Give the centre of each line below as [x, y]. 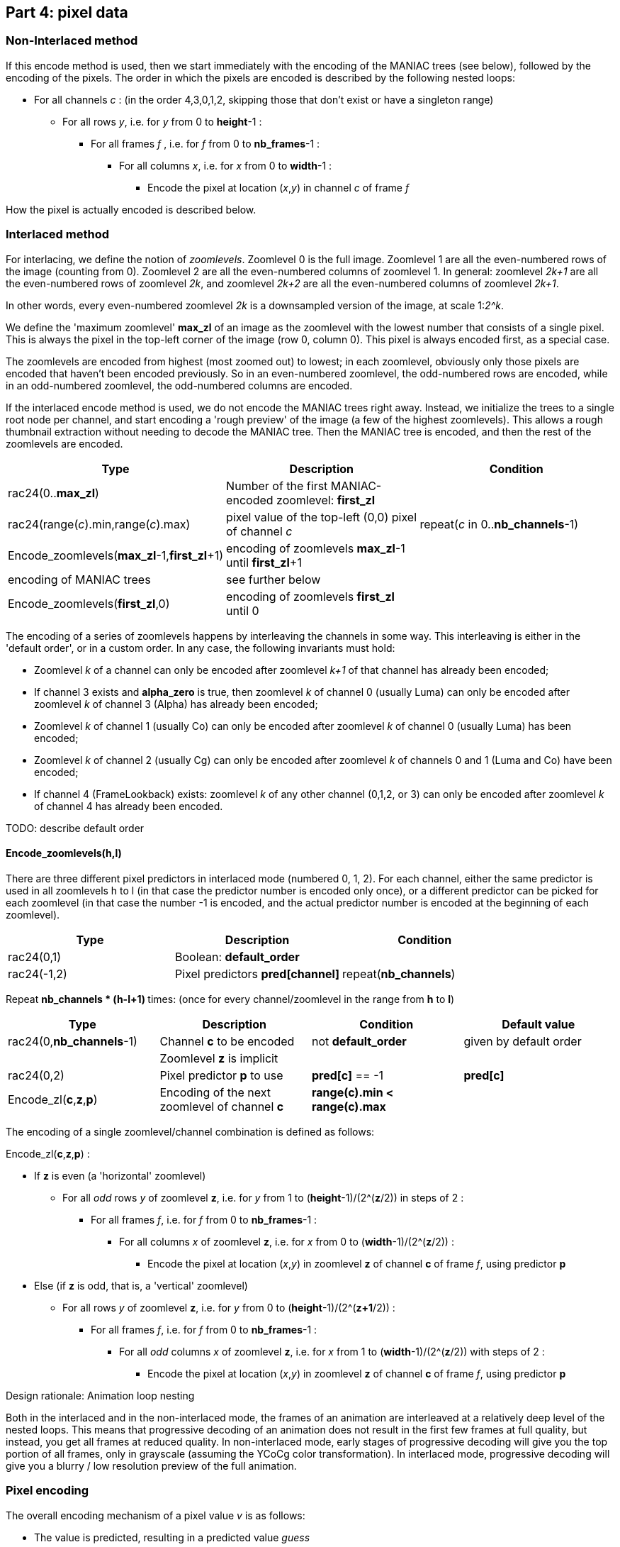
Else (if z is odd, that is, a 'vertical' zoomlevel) [141, 1285]
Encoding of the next [215, 1092]
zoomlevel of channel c [222, 1106]
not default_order [359, 1041]
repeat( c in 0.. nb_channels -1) [499, 524]
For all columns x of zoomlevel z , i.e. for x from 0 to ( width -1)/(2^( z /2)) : [287, 1241]
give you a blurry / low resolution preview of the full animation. [151, 1465]
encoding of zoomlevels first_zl [310, 596]
